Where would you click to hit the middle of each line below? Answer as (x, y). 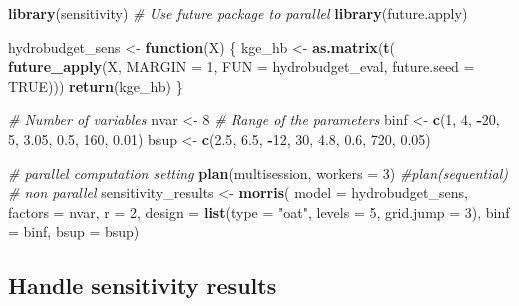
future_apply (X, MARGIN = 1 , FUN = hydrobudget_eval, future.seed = (241, 66)
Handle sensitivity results (142, 285)
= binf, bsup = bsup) (74, 231)
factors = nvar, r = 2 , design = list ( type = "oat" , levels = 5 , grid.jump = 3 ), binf (259, 211)
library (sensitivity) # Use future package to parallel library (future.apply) (238, 13)
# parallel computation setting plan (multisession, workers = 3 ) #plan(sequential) (258, 172)
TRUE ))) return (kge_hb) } (95, 85)
